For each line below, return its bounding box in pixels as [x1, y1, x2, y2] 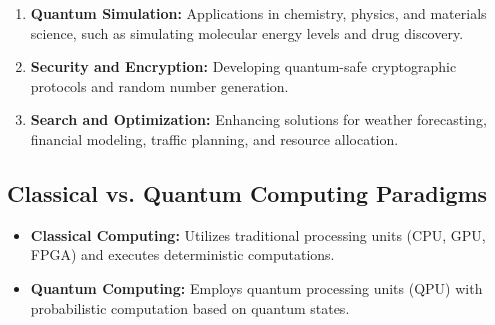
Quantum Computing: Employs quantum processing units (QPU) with [30, 277, 483, 298]
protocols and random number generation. [30, 75, 289, 96]
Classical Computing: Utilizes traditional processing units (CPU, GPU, [30, 224, 486, 245]
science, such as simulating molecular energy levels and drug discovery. [30, 22, 464, 43]
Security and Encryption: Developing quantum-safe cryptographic [30, 56, 457, 77]
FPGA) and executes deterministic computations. [30, 244, 335, 265]
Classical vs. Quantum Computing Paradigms [7, 177, 488, 208]
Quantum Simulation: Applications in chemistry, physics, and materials [30, 3, 487, 23]
